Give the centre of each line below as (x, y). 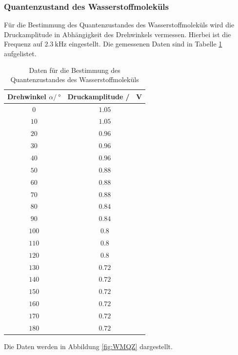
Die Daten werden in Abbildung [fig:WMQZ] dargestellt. (88, 346)
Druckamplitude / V (105, 96)
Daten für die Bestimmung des (75, 70)
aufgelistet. (20, 53)
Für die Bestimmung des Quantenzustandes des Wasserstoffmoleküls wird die (119, 25)
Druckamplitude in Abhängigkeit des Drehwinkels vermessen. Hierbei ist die (118, 34)
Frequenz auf (23, 44)
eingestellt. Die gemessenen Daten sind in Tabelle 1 (146, 44)
